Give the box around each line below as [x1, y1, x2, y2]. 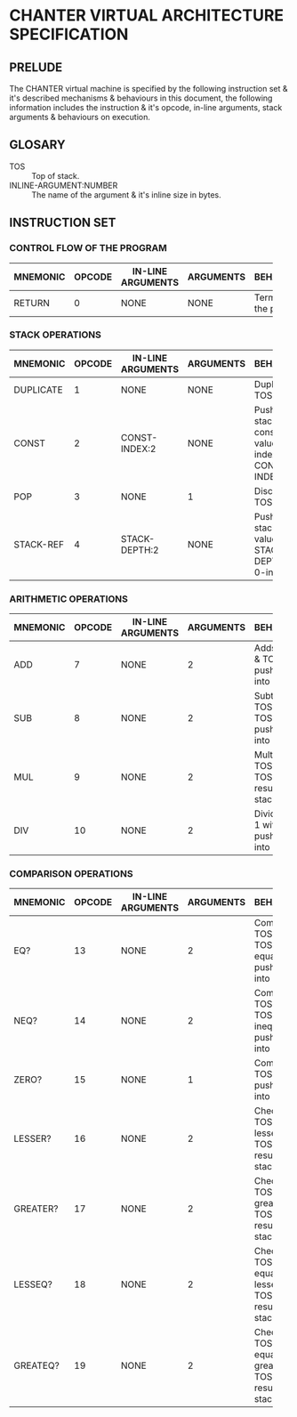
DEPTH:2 [120, 544, 159, 556]
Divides [253, 807, 286, 820]
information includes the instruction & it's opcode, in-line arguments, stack [9, 102, 283, 112]
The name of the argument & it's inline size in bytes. [31, 189, 222, 200]
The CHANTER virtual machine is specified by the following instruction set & [9, 84, 288, 93]
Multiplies [253, 749, 295, 761]
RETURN [13, 296, 51, 309]
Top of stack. [31, 170, 80, 181]
